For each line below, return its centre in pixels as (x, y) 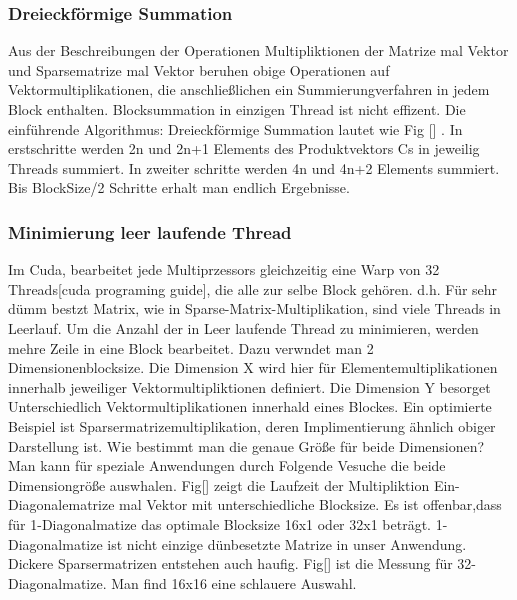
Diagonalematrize (61, 504)
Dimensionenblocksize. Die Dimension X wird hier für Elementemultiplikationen (253, 367)
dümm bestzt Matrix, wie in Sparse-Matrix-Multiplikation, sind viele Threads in (254, 308)
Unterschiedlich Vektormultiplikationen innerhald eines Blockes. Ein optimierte (250, 406)
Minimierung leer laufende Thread (150, 231)
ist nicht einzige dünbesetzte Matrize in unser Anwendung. (287, 543)
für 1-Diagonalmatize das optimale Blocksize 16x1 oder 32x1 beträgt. (219, 523)
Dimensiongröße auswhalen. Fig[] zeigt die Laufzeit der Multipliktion (219, 484)
